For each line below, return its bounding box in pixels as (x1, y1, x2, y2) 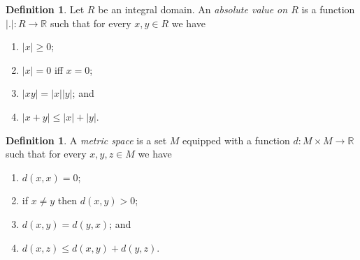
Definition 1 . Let (6, 2, 85, 16)
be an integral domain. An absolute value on (98, 2, 288, 16)
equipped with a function (182, 132, 290, 147)
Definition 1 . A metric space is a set (6, 132, 167, 147)
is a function (301, 2, 355, 16)
